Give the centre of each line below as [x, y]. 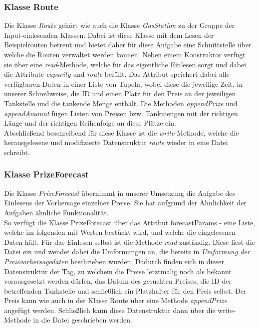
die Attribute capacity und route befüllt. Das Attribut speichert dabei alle [117, 74]
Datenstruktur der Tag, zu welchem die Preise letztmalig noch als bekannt [118, 271]
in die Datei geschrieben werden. [83, 320]
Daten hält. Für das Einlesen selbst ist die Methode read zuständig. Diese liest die [129, 242]
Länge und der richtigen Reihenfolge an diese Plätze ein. [90, 123]
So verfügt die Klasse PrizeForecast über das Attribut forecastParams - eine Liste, [130, 222]
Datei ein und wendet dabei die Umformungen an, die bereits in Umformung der [127, 251]
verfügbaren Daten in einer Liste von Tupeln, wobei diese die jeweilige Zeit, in [124, 83]
